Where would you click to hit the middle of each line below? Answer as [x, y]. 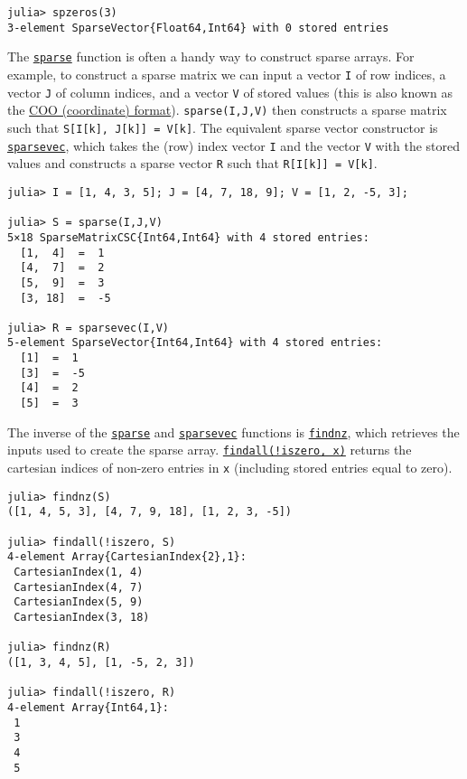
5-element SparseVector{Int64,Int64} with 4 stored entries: [195, 343]
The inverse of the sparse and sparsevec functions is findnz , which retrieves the [233, 432]
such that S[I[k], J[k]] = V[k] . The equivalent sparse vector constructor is [223, 127]
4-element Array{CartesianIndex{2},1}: [127, 557]
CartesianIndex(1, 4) [79, 572]
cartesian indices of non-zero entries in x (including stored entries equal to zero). [230, 468]
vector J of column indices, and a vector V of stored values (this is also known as [230, 92]
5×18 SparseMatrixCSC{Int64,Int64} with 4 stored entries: [188, 237]
